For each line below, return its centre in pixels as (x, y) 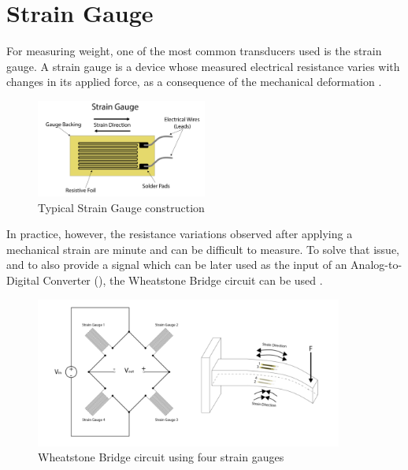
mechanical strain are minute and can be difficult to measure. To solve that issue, (203, 249)
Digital (23, 280)
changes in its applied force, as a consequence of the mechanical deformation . (194, 82)
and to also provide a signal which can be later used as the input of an (177, 265)
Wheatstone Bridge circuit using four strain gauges (161, 457)
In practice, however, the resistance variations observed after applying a (180, 234)
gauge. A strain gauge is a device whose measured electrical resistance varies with (203, 66)
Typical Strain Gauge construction (121, 207)
